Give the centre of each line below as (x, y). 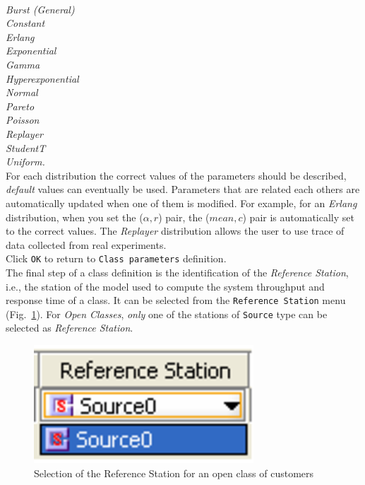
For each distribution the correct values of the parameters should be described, (176, 175)
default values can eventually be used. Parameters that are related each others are (183, 189)
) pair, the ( (184, 217)
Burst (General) (40, 9)
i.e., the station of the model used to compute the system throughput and (165, 286)
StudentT (26, 147)
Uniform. (25, 162)
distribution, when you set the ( (74, 217)
